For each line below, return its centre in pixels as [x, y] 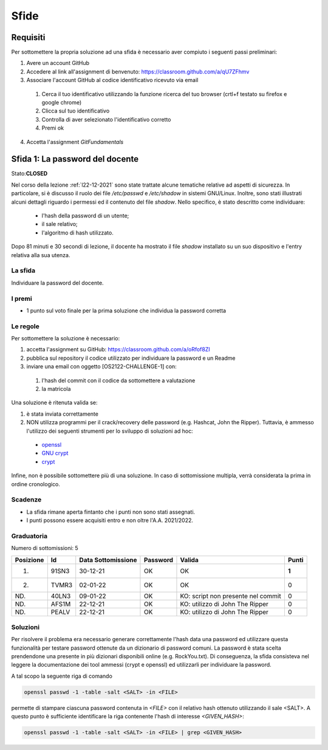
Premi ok [53, 128]
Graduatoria [29, 536]
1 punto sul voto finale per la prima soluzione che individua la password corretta [126, 311]
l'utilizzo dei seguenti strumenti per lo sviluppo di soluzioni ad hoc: [110, 431]
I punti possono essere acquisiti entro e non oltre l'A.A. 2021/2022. [110, 520]
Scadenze [26, 500]
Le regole [25, 326]
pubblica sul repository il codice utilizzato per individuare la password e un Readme [131, 358]
